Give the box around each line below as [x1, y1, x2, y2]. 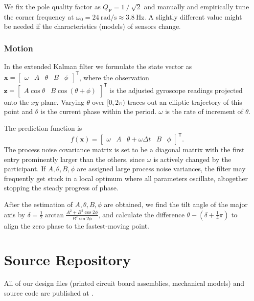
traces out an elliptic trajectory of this [127, 96, 242, 107]
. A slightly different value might [144, 11, 242, 22]
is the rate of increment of [165, 106, 243, 116]
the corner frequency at [4, 11, 74, 22]
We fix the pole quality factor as [4, 1, 101, 11]
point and [4, 106, 33, 116]
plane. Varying [41, 96, 85, 107]
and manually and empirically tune [144, 1, 249, 11]
